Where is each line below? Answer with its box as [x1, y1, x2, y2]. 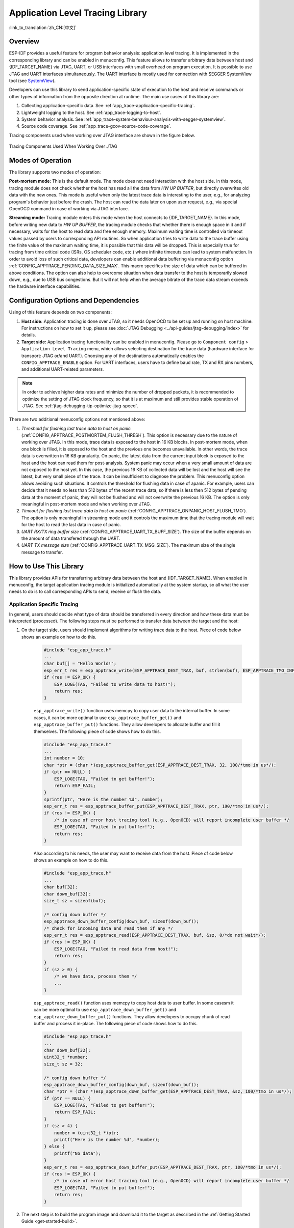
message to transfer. [21, 549, 63, 555]
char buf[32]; [44, 884, 78, 890]
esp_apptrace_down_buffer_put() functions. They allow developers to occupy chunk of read [33, 1013, 230, 1019]
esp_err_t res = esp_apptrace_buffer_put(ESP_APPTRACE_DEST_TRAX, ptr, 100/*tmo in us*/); [44, 804, 269, 809]
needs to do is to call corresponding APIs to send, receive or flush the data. [9, 588, 162, 594]
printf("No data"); [54, 1150, 101, 1156]
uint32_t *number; [44, 1054, 88, 1060]
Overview [9, 37, 40, 46]
